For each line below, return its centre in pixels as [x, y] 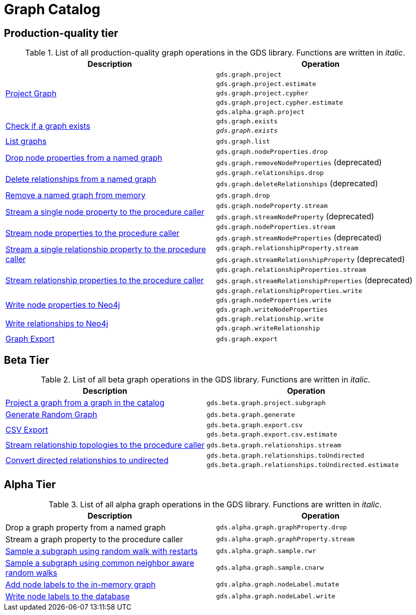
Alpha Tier [30, 485]
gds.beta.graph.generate [251, 414]
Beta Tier [27, 360]
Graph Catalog [52, 9]
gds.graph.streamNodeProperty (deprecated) [295, 217]
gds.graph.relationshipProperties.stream [291, 270]
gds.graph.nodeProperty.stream [272, 206]
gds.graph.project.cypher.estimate [280, 103]
